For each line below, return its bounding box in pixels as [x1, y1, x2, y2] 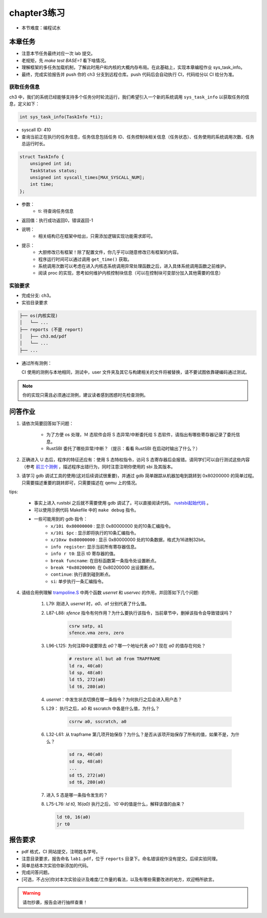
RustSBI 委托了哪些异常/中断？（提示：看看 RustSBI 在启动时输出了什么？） [46, 446, 200, 452]
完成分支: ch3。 [21, 292, 54, 299]
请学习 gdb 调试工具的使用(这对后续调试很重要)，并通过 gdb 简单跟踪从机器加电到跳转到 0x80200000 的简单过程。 [21, 473, 257, 479]
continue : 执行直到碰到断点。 [50, 571, 113, 577]
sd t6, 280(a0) [69, 780, 106, 785]
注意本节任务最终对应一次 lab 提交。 [21, 50, 95, 56]
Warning [22, 890, 41, 896]
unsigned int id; [30, 161, 72, 167]
